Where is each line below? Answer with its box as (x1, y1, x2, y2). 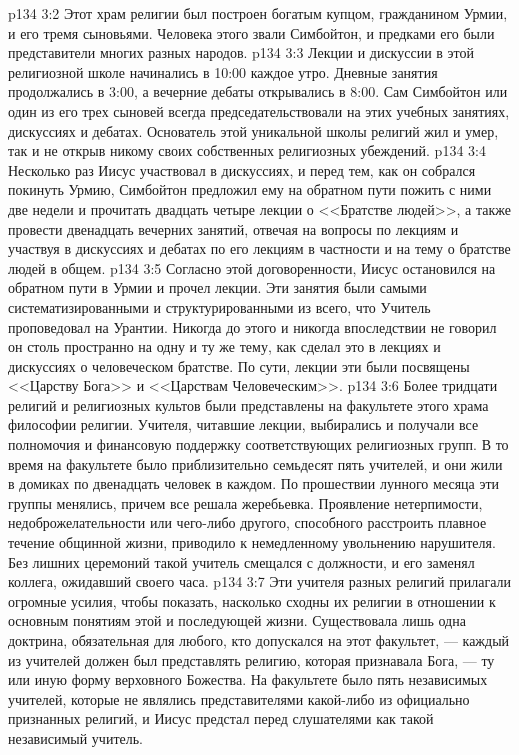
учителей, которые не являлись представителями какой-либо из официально (8, 688, 470, 709)
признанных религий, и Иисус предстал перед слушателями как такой (8, 708, 434, 729)
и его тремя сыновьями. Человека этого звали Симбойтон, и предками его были (8, 22, 495, 43)
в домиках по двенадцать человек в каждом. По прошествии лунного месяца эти (8, 473, 500, 494)
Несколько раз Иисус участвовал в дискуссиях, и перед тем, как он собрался (8, 159, 476, 180)
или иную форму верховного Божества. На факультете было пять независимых (8, 669, 488, 690)
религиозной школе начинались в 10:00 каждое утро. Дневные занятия (8, 61, 438, 82)
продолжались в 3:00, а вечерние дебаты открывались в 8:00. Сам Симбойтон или (8, 81, 508, 102)
